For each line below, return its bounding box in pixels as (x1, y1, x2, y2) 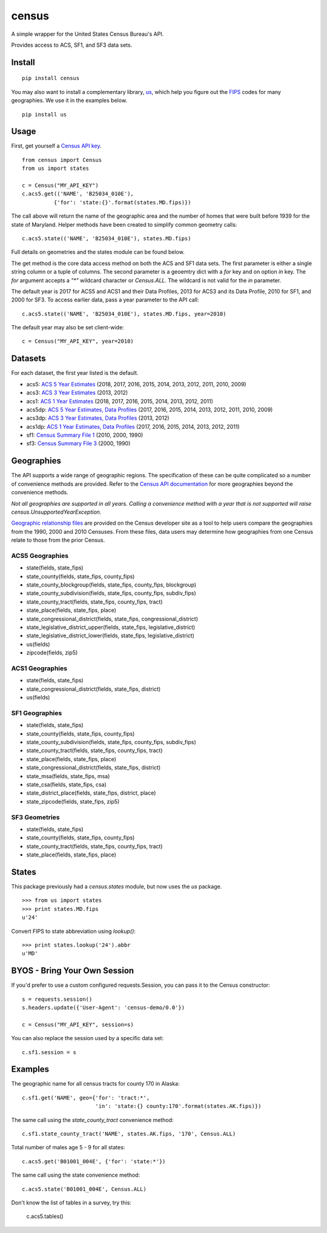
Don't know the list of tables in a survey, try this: (11, 1198, 131, 1206)
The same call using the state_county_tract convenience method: (11, 1116, 174, 1123)
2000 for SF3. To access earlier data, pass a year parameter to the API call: (11, 296, 199, 303)
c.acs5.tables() (26, 1213, 64, 1220)
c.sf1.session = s (22, 1049, 77, 1055)
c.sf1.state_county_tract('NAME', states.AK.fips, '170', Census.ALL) (22, 1131, 236, 1137)
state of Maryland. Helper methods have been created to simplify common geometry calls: (11, 221, 237, 228)
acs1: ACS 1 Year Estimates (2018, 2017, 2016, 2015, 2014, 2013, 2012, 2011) (26, 397, 213, 405)
